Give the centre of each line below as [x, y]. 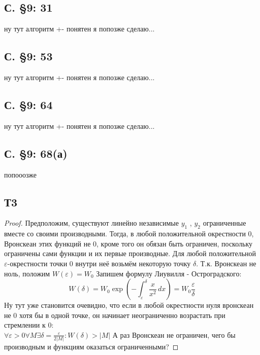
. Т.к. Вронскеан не [226, 263]
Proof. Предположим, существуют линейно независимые [91, 223]
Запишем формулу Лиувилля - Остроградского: [169, 273]
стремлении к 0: [29, 325]
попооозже [20, 174]
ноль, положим [27, 273]
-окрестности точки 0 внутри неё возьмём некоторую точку [99, 263]
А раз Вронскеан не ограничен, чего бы [174, 334]
